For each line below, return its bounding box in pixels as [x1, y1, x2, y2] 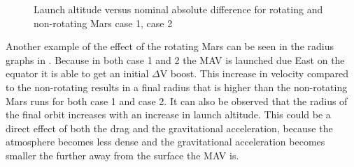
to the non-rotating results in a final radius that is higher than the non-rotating [6, 79, 348, 94]
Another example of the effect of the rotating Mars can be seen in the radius [6, 39, 334, 54]
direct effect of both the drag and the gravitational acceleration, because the [6, 120, 333, 135]
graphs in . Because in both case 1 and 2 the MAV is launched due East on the [6, 52, 345, 67]
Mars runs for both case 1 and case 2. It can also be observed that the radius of [6, 93, 348, 108]
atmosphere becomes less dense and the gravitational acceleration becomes [6, 134, 325, 149]
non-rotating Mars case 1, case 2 [34, 15, 173, 30]
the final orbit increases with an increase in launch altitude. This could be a [6, 107, 331, 122]
